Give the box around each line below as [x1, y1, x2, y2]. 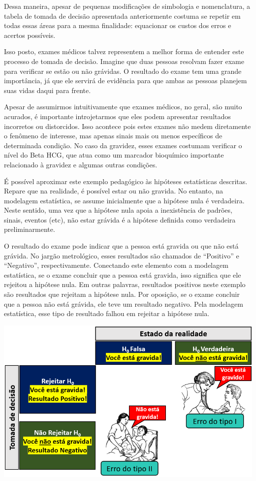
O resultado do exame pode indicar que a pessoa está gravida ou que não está [4, 241, 239, 251]
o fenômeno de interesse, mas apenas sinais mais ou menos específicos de [4, 130, 223, 141]
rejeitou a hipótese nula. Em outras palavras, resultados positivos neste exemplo [4, 279, 246, 289]
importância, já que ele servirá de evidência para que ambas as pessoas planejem [4, 75, 247, 86]
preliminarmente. [4, 224, 55, 234]
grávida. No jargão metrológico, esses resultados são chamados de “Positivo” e [4, 250, 239, 260]
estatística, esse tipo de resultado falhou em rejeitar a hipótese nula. [4, 308, 210, 319]
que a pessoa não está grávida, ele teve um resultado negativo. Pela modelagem [4, 298, 243, 309]
